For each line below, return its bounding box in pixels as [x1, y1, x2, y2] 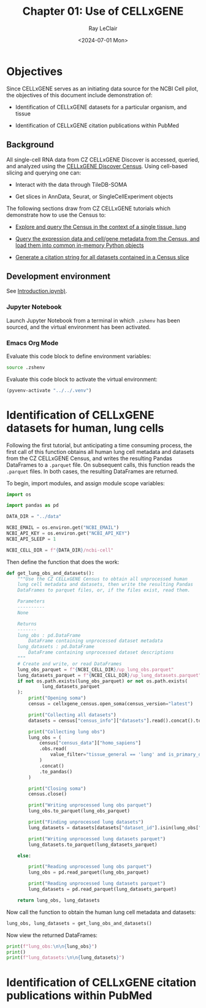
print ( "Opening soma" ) [28, 695, 86, 701]
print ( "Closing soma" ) [28, 785, 86, 792]
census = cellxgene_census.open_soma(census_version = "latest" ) [28, 701, 193, 707]
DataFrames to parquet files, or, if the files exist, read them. [17, 587, 191, 593]
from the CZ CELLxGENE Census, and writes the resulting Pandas [6, 455, 173, 462]
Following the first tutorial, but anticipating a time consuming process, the [6, 441, 193, 449]
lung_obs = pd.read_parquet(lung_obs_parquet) [28, 869, 150, 876]
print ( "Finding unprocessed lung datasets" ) [28, 819, 144, 826]
